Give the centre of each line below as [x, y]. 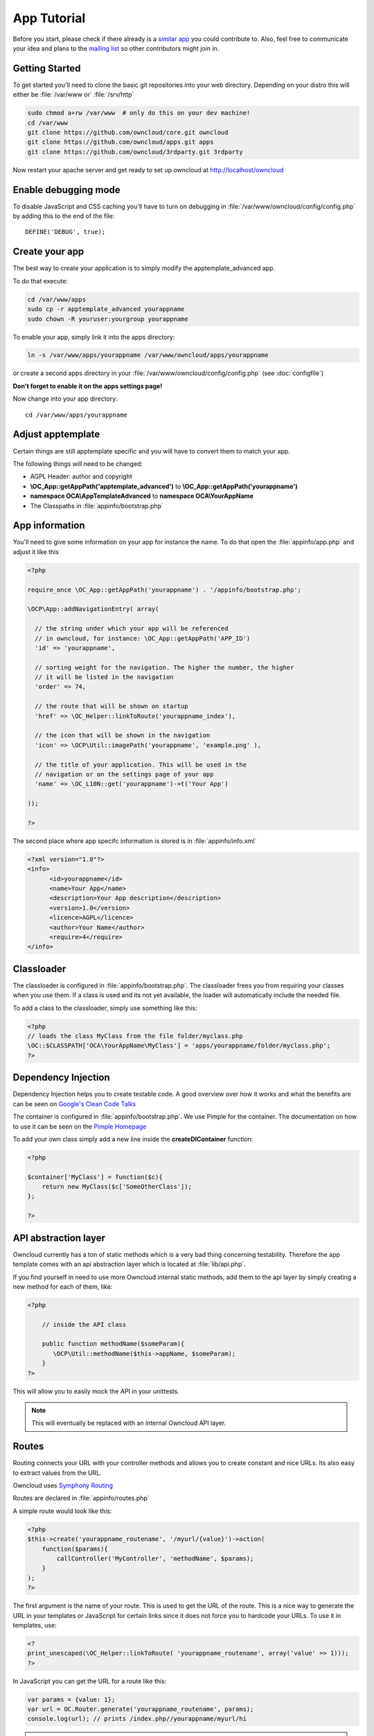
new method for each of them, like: [63, 1286]
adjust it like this [36, 551]
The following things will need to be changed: [78, 464]
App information [49, 525]
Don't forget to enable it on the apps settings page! [88, 386]
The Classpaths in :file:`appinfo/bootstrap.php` [97, 506]
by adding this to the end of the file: [64, 216]
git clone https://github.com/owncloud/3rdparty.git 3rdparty [135, 152]
